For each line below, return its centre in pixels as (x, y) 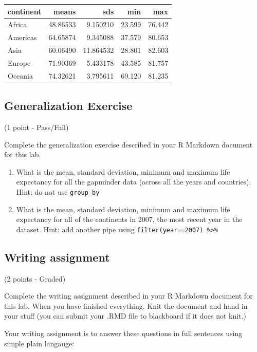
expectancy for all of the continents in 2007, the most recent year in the (129, 219)
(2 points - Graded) (35, 278)
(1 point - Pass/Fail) (36, 127)
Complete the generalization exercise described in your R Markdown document (128, 144)
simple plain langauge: (39, 343)
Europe (19, 62)
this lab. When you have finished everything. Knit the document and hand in (126, 305)
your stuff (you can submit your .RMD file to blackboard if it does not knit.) (125, 316)
